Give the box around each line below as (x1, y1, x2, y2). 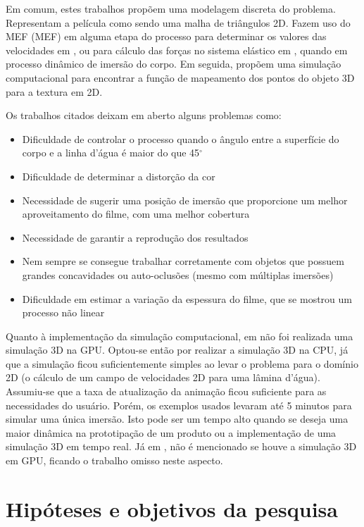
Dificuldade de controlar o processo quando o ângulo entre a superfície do (22, 131, 339, 146)
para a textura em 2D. (6, 84, 103, 99)
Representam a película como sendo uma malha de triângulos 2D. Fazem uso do (6, 15, 351, 30)
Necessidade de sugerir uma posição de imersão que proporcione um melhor (22, 192, 348, 207)
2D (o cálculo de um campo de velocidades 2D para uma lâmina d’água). (6, 370, 320, 385)
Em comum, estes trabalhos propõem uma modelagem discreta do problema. (6, 1, 336, 15)
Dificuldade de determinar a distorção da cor (22, 168, 215, 183)
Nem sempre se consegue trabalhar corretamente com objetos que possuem (22, 254, 344, 268)
